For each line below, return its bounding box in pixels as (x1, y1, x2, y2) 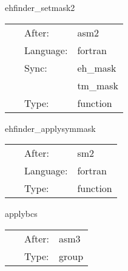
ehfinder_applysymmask (5, 122, 96, 134)
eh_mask (77, 60, 116, 75)
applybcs (5, 207, 38, 220)
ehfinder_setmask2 (5, 1, 75, 13)
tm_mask (77, 78, 119, 92)
